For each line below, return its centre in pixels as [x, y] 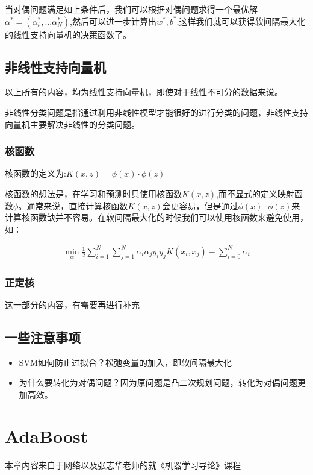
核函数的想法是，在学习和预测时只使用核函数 [93, 193]
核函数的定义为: [36, 173]
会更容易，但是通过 [200, 205]
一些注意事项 [43, 337]
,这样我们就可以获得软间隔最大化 [241, 21]
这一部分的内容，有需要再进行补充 [72, 304]
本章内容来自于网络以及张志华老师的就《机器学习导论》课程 [123, 464]
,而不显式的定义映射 [256, 193]
